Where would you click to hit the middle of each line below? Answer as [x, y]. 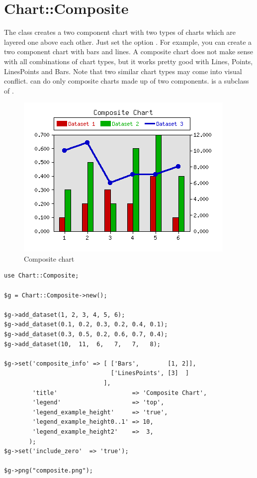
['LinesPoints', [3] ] [150, 373]
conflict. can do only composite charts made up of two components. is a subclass [127, 81]
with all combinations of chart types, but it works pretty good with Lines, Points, [128, 61]
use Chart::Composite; [42, 276]
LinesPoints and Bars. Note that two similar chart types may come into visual [123, 71]
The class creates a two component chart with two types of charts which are [120, 32]
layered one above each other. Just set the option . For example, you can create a [128, 42]
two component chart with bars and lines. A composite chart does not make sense [129, 51]
